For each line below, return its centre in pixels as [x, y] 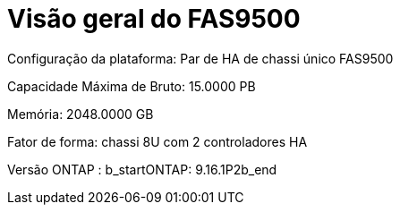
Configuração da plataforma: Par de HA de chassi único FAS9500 [200, 58]
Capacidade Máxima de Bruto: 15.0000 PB [132, 86]
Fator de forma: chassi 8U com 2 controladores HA [157, 141]
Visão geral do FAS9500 [154, 19]
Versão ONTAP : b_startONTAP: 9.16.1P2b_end [142, 169]
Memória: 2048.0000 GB [81, 114]
